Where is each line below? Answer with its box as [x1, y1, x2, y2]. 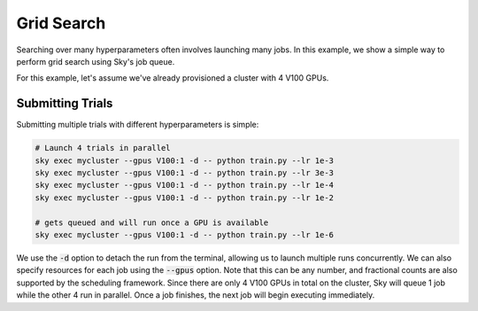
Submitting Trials [16, 96, 113, 111]
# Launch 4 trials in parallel [35, 143, 172, 153]
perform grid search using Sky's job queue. [16, 56, 175, 66]
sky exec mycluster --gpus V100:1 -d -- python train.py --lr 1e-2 [35, 192, 335, 203]
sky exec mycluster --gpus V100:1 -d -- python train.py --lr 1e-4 [35, 180, 335, 190]
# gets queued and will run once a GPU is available [35, 217, 269, 228]
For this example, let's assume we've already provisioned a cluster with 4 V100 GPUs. [16, 73, 329, 83]
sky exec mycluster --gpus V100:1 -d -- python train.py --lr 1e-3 [35, 155, 335, 166]
